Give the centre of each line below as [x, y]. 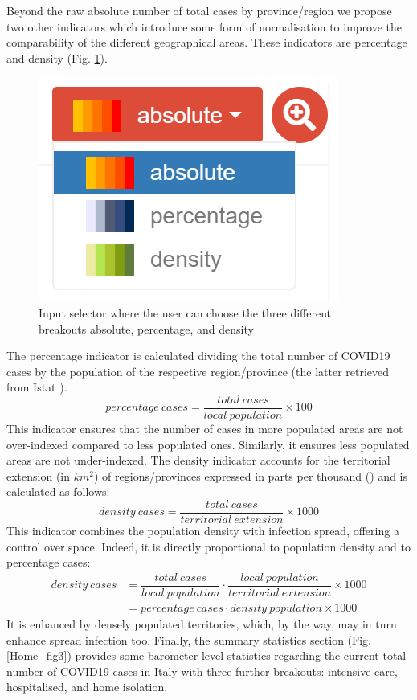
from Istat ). [37, 387]
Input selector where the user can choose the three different [185, 312]
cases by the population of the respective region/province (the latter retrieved [198, 371]
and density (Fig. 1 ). [57, 57]
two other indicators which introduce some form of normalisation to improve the [204, 26]
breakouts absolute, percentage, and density [146, 328]
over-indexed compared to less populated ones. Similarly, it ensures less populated [208, 444]
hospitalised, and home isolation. [87, 687]
